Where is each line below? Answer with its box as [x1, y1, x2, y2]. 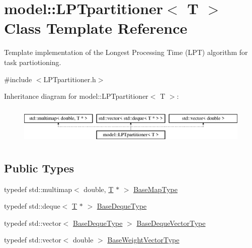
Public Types [4, 160, 74, 175]
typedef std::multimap [4, 183, 72, 194]
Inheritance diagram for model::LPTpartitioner [4, 91, 148, 101]
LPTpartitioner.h [43, 74, 96, 84]
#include [4, 74, 32, 84]
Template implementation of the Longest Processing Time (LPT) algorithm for [4, 47, 248, 57]
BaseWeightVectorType [107, 234, 180, 245]
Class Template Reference [4, 18, 188, 38]
